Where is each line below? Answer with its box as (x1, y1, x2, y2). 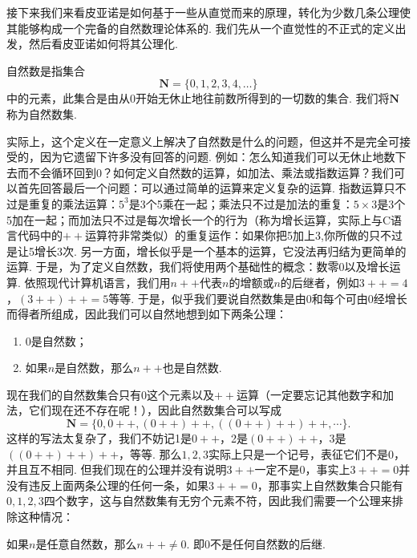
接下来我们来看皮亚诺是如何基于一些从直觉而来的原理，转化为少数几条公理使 (6, 4, 411, 20)
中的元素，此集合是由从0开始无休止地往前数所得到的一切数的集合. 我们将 (6, 90, 390, 107)
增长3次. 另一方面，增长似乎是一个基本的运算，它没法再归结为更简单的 (34, 242, 407, 259)
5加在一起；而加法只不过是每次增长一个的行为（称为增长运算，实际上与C (6, 211, 391, 228)
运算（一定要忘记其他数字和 (237, 386, 383, 402)
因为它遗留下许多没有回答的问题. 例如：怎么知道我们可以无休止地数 (39, 148, 395, 165)
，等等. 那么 (119, 445, 182, 462)
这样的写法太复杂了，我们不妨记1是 (6, 430, 192, 447)
